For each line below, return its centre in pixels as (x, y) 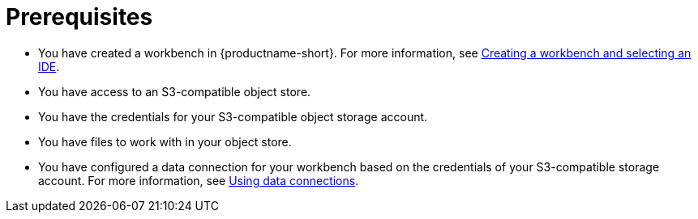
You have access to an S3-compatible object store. (175, 91)
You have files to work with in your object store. (165, 141)
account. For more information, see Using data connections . (199, 180)
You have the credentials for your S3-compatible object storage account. (233, 116)
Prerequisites (79, 17)
